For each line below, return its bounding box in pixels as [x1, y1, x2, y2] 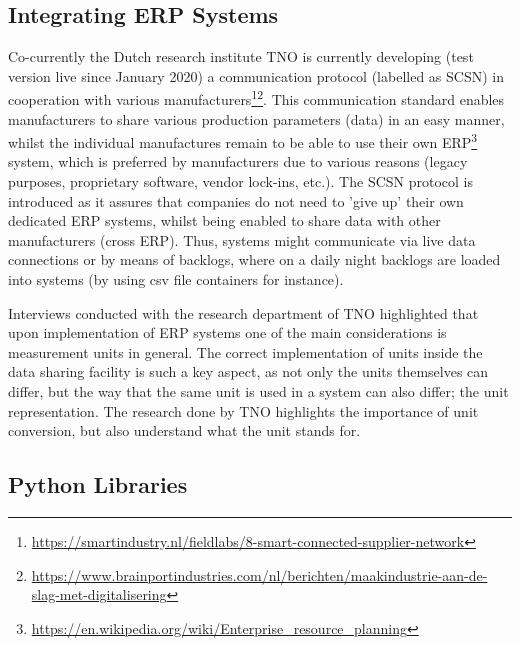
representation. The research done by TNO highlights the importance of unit [8, 400, 479, 421]
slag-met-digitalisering [31, 584, 167, 605]
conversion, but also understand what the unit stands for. [8, 420, 361, 441]
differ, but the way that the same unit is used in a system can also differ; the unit [8, 381, 509, 402]
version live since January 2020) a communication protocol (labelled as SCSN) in [8, 65, 504, 86]
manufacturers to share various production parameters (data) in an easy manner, [8, 108, 505, 129]
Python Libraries [8, 469, 188, 500]
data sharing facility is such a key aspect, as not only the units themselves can [8, 361, 489, 382]
